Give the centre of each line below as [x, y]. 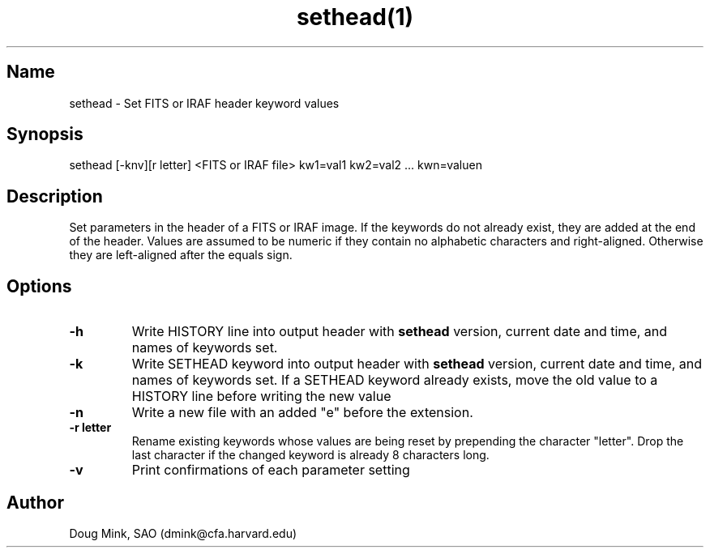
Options [39, 286]
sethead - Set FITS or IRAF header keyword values [204, 103]
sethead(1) [355, 17]
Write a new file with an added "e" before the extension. [302, 413]
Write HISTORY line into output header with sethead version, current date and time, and [400, 332]
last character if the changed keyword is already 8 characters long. [310, 455]
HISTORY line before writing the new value [261, 396]
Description [55, 196]
